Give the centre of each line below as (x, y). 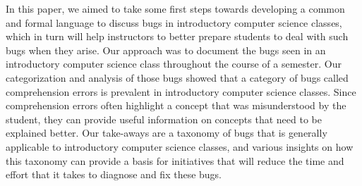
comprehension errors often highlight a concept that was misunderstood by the (176, 105)
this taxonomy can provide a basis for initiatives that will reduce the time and (175, 160)
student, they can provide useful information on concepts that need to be (164, 119)
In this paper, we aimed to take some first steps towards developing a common (175, 8)
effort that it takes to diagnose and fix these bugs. (114, 174)
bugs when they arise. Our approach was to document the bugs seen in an (166, 50)
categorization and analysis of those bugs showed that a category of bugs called (177, 77)
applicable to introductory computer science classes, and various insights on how (180, 146)
